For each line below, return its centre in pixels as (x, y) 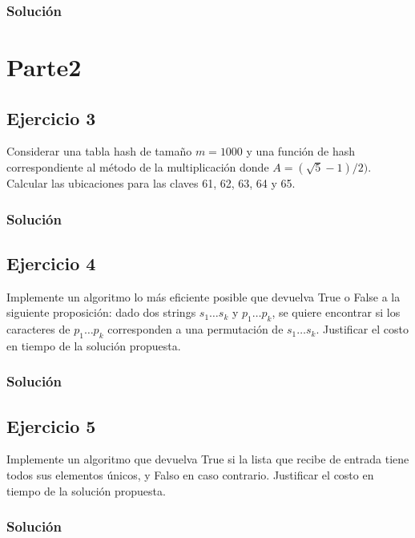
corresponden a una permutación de (195, 329)
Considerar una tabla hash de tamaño (99, 151)
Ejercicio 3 (51, 117)
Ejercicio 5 (51, 425)
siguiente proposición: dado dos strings (101, 312)
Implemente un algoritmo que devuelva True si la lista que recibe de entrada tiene (208, 459)
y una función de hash (300, 151)
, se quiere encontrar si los (336, 312)
